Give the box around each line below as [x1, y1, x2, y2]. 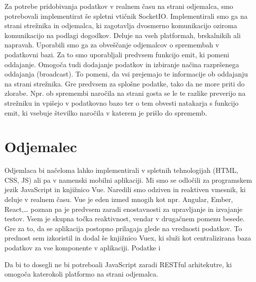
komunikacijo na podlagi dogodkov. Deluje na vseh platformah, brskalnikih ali [4, 30, 241, 40]
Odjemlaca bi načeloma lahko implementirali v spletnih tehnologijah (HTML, [4, 165, 239, 175]
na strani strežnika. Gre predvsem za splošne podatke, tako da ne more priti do [4, 78, 245, 88]
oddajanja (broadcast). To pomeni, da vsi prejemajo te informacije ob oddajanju [4, 69, 248, 79]
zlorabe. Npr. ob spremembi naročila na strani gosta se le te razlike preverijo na [4, 88, 246, 98]
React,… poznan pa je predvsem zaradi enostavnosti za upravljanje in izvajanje [4, 203, 243, 214]
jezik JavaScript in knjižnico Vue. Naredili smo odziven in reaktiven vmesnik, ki [4, 184, 246, 195]
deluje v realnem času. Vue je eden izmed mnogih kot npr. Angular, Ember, [4, 194, 233, 204]
